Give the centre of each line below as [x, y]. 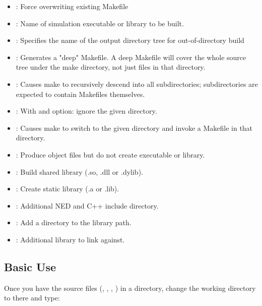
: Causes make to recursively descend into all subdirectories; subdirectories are [137, 84]
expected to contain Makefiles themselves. [80, 94]
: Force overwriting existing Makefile [72, 6]
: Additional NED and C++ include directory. [87, 205]
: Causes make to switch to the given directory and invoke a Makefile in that [134, 127]
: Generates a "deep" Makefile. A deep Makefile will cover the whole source [131, 57]
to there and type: [32, 298]
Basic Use [30, 266]
